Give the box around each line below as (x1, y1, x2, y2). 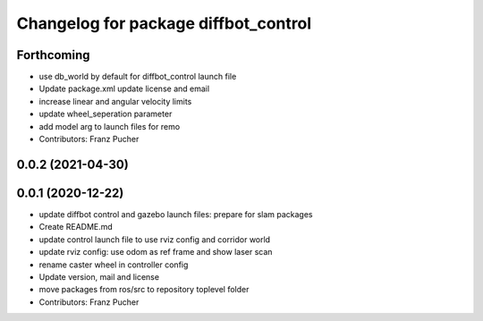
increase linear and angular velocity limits (38, 96, 192, 106)
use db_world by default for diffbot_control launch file (38, 72, 237, 82)
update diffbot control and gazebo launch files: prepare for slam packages (38, 208, 313, 219)
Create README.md (38, 222, 114, 232)
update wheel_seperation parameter (38, 108, 173, 120)
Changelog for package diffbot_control (16, 13, 312, 33)
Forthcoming (16, 47, 90, 63)
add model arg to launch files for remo (38, 121, 181, 131)
